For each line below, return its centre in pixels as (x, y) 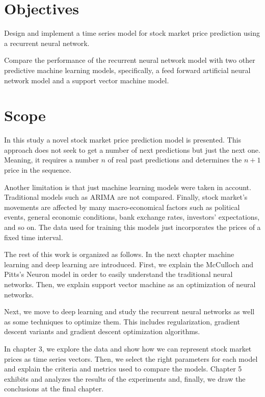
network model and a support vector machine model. (87, 80)
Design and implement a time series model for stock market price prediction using (132, 33)
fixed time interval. (34, 237)
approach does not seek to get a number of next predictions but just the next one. (132, 149)
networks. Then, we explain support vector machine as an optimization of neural (130, 284)
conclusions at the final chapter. (54, 389)
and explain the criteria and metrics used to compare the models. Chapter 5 (123, 369)
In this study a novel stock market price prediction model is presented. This (123, 140)
